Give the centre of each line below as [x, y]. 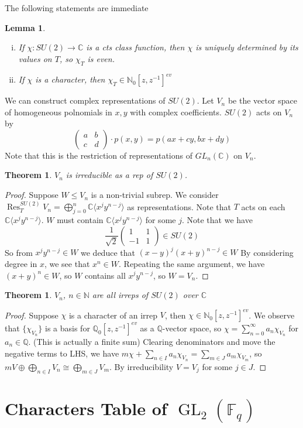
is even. [101, 58]
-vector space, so [192, 328]
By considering [267, 252]
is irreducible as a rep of [109, 175]
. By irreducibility [142, 366]
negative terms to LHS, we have [62, 353]
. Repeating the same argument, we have [192, 263]
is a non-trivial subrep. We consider [155, 195]
